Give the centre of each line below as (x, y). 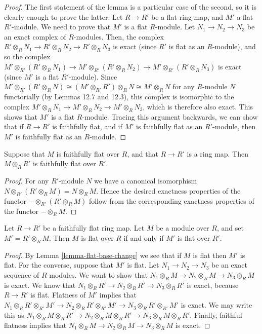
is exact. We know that (40, 285)
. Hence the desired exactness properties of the (168, 190)
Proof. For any (27, 180)
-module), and (234, 46)
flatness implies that (35, 325)
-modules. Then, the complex (119, 36)
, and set (230, 228)
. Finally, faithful (216, 314)
